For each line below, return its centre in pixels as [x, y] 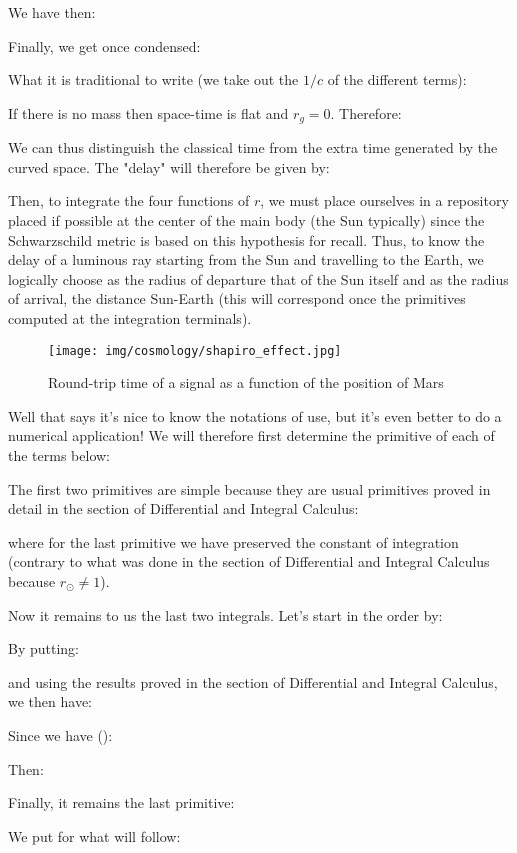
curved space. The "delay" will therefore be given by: [169, 166]
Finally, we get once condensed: [104, 45]
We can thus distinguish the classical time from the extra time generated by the [253, 147]
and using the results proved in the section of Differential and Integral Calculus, [253, 681]
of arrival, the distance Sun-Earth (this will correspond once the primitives [237, 298]
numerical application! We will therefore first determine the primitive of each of [251, 435]
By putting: [43, 648]
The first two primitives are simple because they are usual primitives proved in [249, 488]
